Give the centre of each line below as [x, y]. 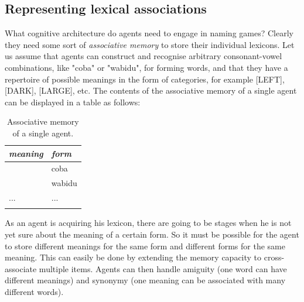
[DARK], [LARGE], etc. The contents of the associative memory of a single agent [151, 90]
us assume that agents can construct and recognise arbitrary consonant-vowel [144, 56]
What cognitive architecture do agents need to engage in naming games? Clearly [149, 33]
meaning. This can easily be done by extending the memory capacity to [133, 257]
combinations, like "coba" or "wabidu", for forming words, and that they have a [146, 67]
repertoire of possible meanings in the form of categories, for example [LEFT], [145, 79]
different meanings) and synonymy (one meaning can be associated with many [145, 280]
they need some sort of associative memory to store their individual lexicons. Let [150, 44]
